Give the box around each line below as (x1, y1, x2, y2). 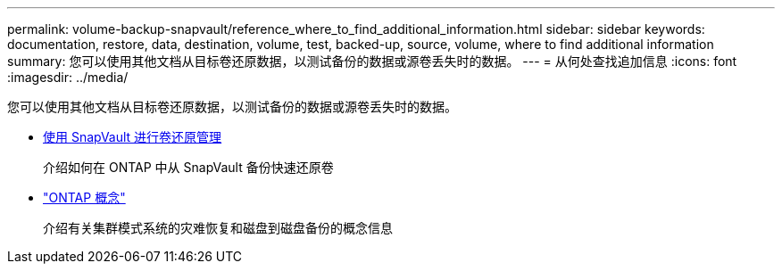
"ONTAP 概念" (43, 190, 126, 205)
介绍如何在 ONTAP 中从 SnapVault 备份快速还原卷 (43, 160, 334, 175)
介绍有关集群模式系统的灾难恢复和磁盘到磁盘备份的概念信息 (43, 220, 393, 235)
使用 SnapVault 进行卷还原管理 (43, 129, 222, 144)
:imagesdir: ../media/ (7, 70, 129, 85)
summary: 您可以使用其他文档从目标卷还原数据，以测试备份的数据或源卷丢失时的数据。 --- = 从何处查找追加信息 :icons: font (7, 53, 737, 69)
